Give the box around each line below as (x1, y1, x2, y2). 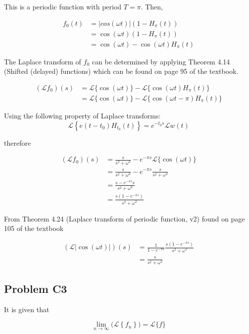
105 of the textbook (4, 223, 64, 233)
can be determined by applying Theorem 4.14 (92, 56, 230, 66)
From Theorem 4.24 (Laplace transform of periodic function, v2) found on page (4, 213, 245, 223)
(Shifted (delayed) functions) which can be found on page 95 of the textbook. (4, 66, 239, 76)
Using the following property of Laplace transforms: (4, 110, 161, 120)
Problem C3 (4, 280, 67, 296)
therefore (4, 137, 31, 148)
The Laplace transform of (4, 56, 81, 66)
